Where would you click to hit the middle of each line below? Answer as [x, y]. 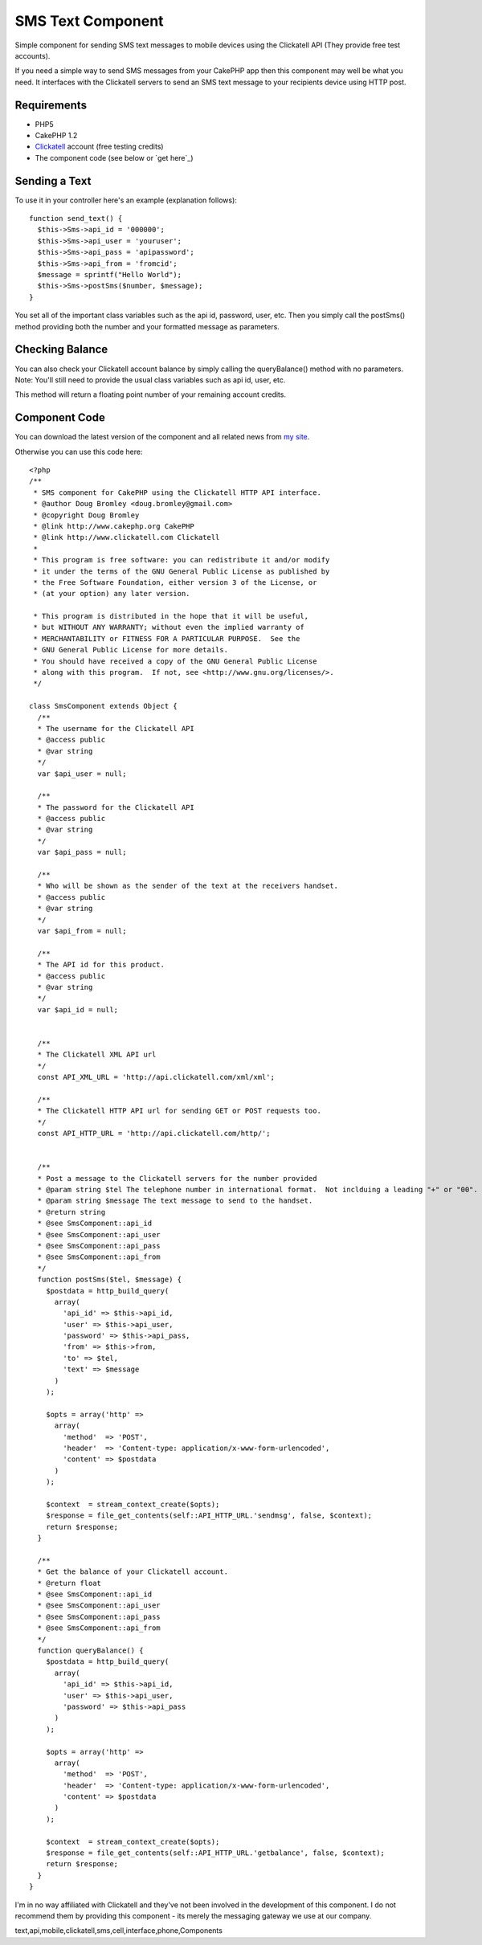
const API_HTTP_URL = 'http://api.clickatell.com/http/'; [154, 1134]
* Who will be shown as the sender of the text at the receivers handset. [188, 886]
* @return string [71, 1212]
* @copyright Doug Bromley [86, 515]
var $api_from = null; [82, 931]
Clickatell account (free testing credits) [99, 147]
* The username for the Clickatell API [116, 728]
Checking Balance [61, 349]
